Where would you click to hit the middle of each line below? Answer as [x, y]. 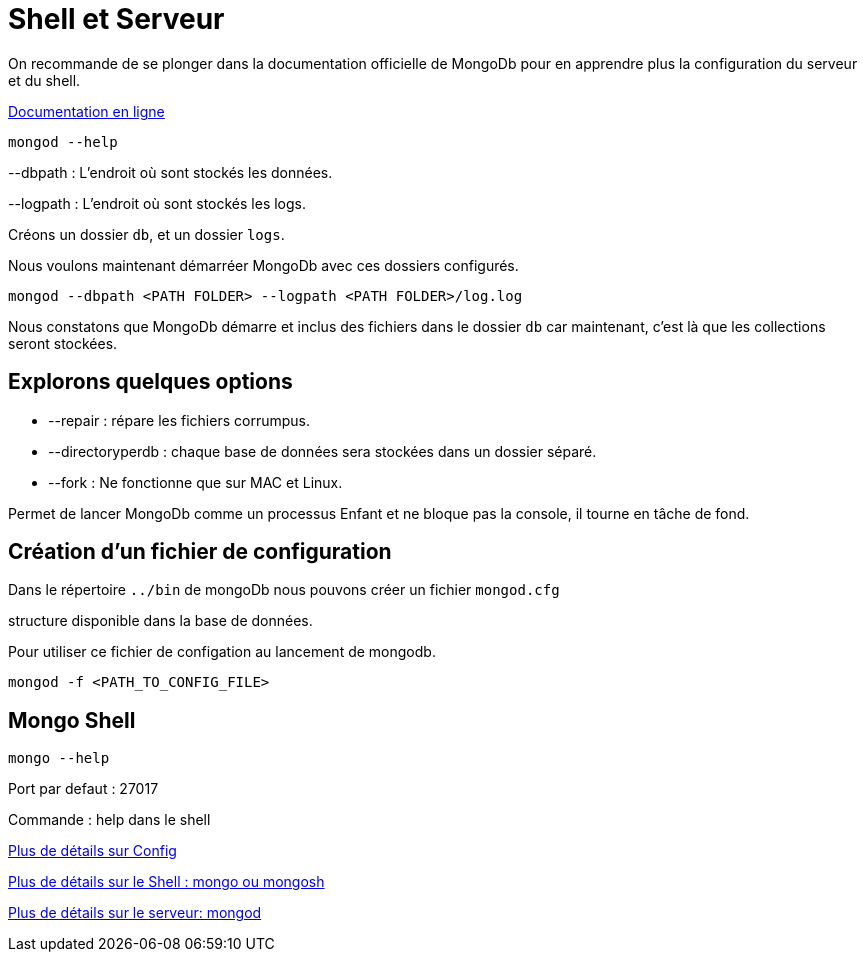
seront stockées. [63, 343]
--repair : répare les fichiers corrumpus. [179, 420]
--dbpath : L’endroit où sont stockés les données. [170, 172]
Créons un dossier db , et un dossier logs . [146, 234]
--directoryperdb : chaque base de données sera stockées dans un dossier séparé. [322, 451]
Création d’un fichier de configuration [200, 552]
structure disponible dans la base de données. [160, 621]
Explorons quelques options [150, 382]
